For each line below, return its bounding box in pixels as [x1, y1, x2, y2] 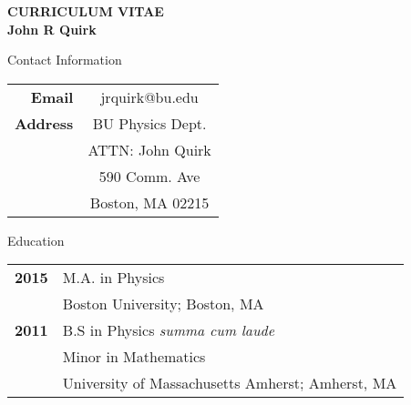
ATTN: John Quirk [87, 138, 211, 160]
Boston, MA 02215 [89, 191, 210, 213]
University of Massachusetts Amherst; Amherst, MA [62, 372, 397, 394]
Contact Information [7, 50, 122, 69]
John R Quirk [7, 19, 97, 38]
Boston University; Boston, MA [62, 293, 264, 315]
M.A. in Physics [62, 267, 165, 289]
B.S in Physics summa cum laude [62, 319, 275, 341]
